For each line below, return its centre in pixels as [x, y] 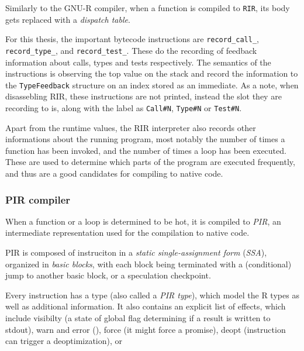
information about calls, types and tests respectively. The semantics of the [138, 62]
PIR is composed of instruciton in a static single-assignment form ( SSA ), [136, 252]
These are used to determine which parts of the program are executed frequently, [150, 162]
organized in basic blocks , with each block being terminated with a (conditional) [148, 264]
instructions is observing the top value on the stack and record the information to [152, 73]
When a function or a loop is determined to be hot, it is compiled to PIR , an [143, 221]
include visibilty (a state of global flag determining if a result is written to [138, 318]
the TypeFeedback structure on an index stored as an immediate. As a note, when [152, 85]
